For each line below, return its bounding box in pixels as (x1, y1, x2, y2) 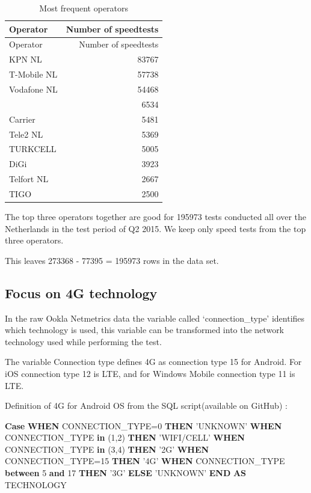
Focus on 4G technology (5, 283, 158, 302)
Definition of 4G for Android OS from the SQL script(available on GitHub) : (5, 399, 288, 412)
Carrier (9, 112, 35, 125)
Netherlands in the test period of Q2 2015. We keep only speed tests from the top (5, 222, 306, 234)
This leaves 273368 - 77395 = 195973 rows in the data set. (5, 254, 219, 266)
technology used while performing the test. (5, 335, 162, 348)
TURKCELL (9, 142, 57, 155)
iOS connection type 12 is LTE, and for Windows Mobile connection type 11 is (5, 367, 295, 379)
